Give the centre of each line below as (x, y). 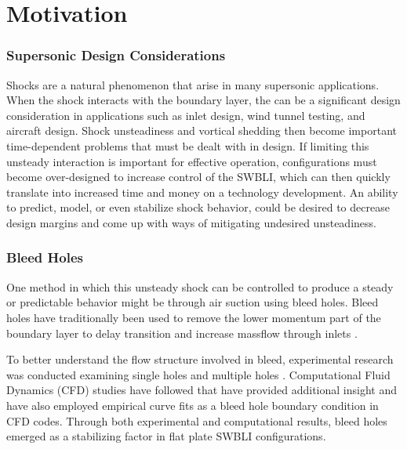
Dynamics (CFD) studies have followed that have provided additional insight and (202, 390)
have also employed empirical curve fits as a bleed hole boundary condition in (193, 405)
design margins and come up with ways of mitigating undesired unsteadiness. (191, 222)
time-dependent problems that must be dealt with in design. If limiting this (188, 145)
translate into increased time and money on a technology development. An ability (202, 192)
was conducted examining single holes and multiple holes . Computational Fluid (198, 374)
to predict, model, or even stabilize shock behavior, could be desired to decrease (198, 207)
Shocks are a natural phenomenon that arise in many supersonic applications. (193, 84)
